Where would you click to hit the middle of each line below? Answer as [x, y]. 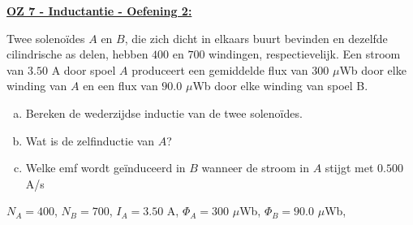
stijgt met [349, 168]
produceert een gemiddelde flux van [220, 69]
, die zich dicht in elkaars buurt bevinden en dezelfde [256, 38]
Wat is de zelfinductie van [90, 140]
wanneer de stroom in [255, 168]
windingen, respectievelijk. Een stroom [305, 54]
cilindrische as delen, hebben [77, 54]
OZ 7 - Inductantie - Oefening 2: [99, 11]
